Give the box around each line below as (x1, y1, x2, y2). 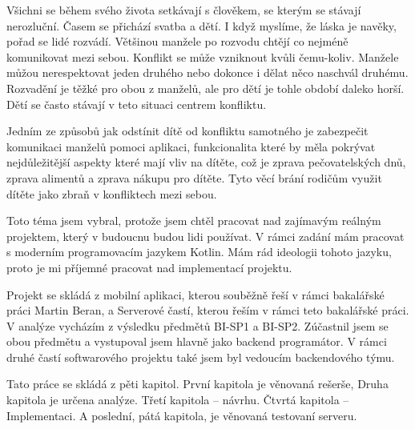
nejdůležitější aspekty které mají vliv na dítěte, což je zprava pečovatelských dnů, (6, 154, 406, 170)
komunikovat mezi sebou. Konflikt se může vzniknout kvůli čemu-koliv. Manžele (6, 48, 399, 65)
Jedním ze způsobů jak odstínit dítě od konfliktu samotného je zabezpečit (6, 122, 369, 139)
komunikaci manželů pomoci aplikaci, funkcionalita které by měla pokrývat (6, 138, 376, 154)
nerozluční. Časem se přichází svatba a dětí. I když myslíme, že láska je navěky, (6, 17, 397, 34)
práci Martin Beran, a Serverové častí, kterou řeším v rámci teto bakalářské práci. (6, 302, 409, 319)
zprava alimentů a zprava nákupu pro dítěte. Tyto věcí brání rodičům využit (6, 169, 382, 186)
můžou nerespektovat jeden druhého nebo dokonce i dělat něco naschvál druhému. (6, 64, 409, 81)
